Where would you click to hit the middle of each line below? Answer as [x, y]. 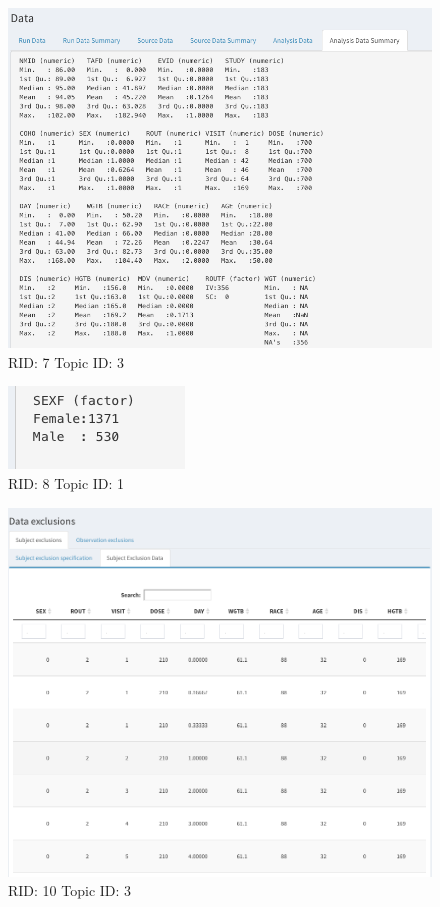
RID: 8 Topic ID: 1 [66, 482]
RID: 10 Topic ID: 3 [70, 890]
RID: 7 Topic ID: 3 [66, 361]
